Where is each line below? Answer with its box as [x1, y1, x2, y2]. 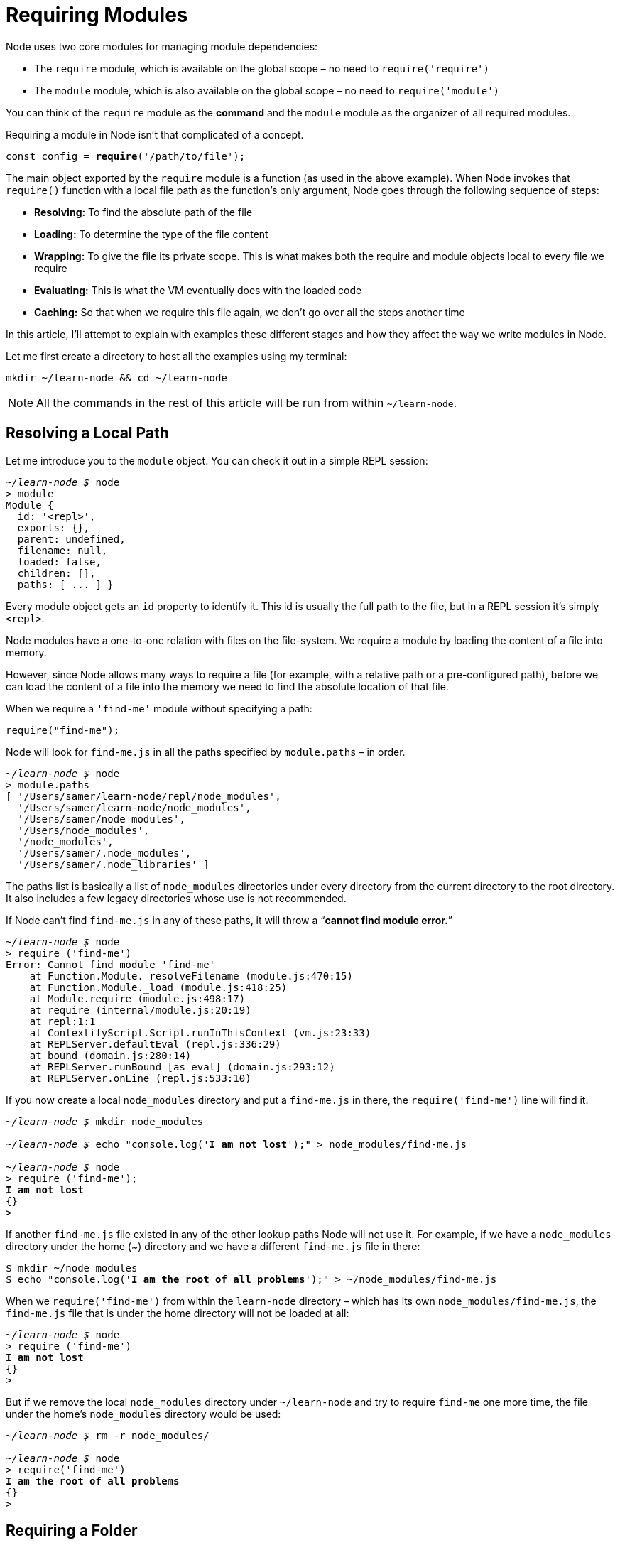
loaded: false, [17, 555, 102, 568]
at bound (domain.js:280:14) [29, 1049, 192, 1061]
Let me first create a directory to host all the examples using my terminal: [6, 349, 347, 362]
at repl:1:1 [29, 1015, 96, 1027]
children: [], [17, 567, 96, 579]
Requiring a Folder [6, 1522, 138, 1540]
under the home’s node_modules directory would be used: [6, 1407, 281, 1420]
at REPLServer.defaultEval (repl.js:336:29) [29, 1038, 281, 1050]
